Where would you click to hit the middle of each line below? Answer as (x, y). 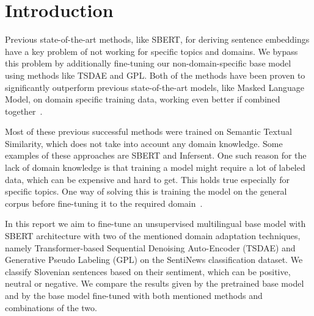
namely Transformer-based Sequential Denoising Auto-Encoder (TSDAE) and (150, 247)
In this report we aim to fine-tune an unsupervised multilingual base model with (155, 224)
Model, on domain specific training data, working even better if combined (143, 99)
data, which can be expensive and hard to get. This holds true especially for (147, 179)
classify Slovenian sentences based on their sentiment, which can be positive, (148, 271)
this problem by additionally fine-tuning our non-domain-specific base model (148, 63)
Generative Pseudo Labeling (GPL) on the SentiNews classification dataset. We (154, 260)
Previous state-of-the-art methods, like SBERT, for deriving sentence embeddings (157, 39)
